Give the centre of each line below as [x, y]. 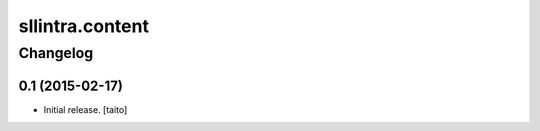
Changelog [56, 53]
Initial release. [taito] [85, 109]
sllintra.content [84, 26]
